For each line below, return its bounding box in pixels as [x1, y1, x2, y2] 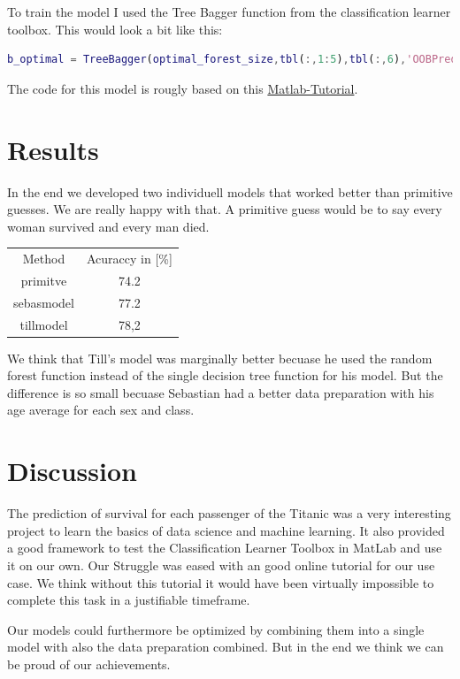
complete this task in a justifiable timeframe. [7, 591, 250, 609]
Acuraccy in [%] [86, 249, 172, 268]
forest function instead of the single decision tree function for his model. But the [7, 366, 443, 385]
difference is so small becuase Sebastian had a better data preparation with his [7, 383, 434, 401]
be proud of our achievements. [7, 654, 171, 673]
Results [7, 131, 99, 167]
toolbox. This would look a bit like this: [7, 19, 223, 38]
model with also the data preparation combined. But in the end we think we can [7, 637, 444, 656]
